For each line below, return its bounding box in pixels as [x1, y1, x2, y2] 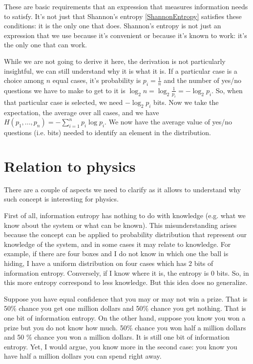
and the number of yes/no [164, 75, 242, 85]
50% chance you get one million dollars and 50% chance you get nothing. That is [4, 303, 246, 313]
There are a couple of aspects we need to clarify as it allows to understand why [4, 184, 241, 194]
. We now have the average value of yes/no [105, 117, 232, 127]
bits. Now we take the [153, 97, 219, 107]
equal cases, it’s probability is [52, 75, 141, 85]
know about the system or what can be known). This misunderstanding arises [4, 220, 237, 230]
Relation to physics [4, 156, 136, 176]
